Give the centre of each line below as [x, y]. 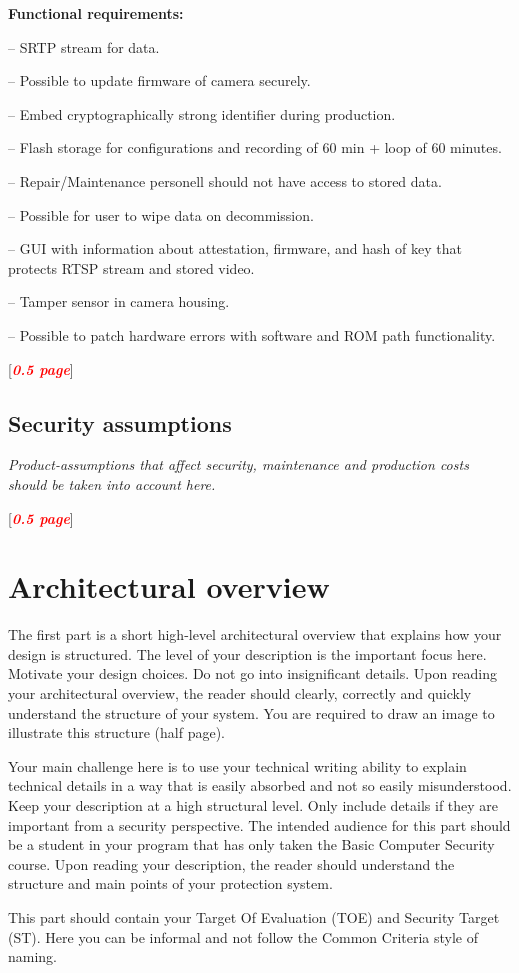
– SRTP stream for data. [84, 46]
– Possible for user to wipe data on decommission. [161, 214]
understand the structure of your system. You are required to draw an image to [251, 712]
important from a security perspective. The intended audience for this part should [259, 824]
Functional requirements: [96, 13]
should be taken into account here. [112, 483]
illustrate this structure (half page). [116, 732]
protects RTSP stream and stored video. [131, 267]
